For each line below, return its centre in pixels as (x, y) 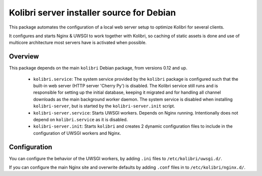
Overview (24, 56)
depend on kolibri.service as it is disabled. (81, 119)
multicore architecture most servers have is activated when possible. (78, 43)
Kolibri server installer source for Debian (92, 13)
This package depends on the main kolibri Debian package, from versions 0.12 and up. (98, 68)
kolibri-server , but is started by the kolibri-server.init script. (104, 106)
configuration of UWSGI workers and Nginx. (77, 133)
